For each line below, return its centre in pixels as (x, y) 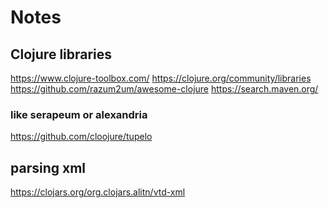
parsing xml (48, 167)
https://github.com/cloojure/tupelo (81, 137)
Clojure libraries (61, 54)
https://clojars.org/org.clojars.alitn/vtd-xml (98, 192)
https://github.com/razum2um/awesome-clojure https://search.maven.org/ (164, 89)
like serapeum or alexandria (79, 114)
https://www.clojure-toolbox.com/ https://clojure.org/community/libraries (161, 78)
